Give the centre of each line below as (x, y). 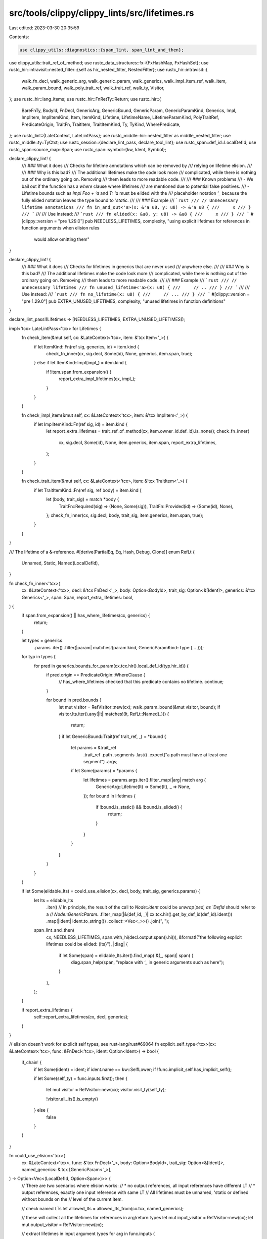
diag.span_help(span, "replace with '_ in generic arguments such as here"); (148, 962)
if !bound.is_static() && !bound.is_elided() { (139, 807)
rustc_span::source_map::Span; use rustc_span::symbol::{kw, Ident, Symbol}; (88, 149)
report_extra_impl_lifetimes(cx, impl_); (97, 379)
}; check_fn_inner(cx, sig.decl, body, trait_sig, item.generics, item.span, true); (125, 515)
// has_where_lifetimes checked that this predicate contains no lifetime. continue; (141, 682)
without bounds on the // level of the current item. (72, 1199)
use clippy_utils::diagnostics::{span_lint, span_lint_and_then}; (102, 50)
